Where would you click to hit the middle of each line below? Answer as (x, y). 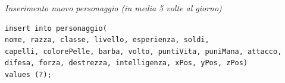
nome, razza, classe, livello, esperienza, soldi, (107, 40)
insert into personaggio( (56, 28)
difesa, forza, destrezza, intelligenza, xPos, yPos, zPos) (126, 63)
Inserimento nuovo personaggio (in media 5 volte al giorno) (113, 8)
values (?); (28, 74)
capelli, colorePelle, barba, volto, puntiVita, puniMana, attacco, (143, 51)
